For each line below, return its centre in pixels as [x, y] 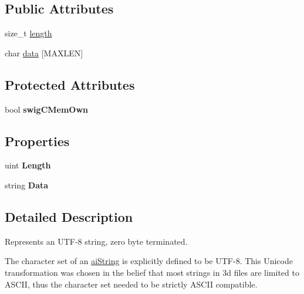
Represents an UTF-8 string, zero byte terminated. [96, 241]
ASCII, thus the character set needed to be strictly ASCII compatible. [131, 284]
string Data [27, 185]
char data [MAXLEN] [44, 53]
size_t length [28, 33]
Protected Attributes [70, 84]
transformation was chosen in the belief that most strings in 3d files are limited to [152, 272]
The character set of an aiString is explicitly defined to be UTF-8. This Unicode [149, 261]
